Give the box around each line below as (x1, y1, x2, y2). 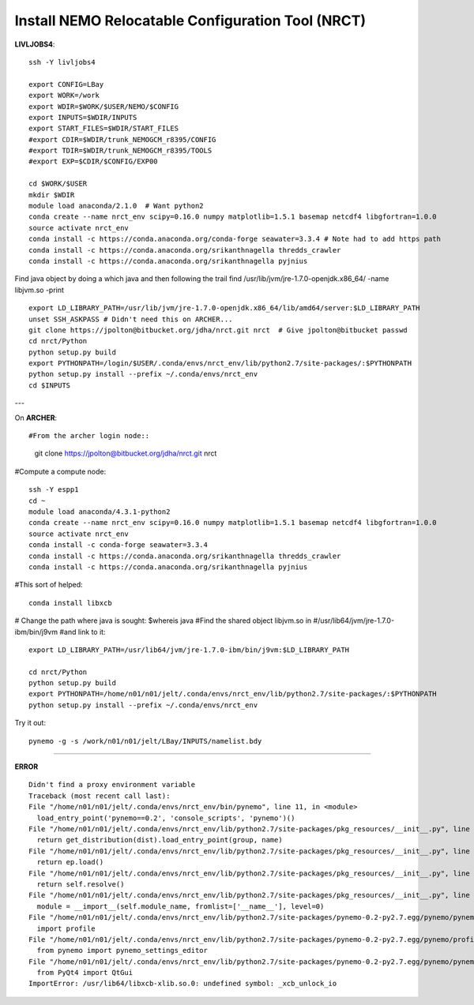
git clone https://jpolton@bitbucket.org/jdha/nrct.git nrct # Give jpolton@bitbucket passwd (28, 325, 408, 335)
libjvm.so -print (14, 285, 65, 294)
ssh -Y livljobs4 (28, 58, 96, 66)
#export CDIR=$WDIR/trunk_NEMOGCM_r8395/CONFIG (28, 135, 216, 144)
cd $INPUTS (28, 381, 71, 390)
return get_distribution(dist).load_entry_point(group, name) (36, 835, 284, 845)
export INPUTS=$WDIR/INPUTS (28, 113, 137, 122)
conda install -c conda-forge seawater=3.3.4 (28, 541, 209, 549)
